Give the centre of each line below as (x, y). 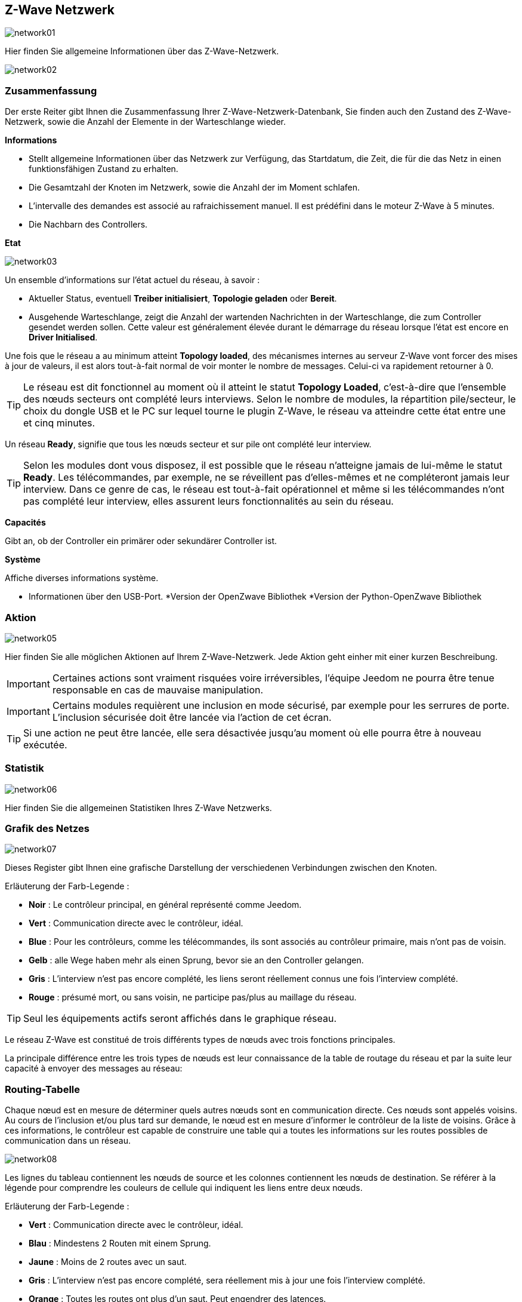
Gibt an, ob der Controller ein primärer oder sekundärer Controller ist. (141, 541)
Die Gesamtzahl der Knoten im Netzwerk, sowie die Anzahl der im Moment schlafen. (194, 188)
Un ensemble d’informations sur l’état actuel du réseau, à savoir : (132, 280)
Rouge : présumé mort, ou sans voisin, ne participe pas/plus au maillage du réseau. (193, 997)
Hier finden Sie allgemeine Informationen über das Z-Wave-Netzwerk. (142, 51)
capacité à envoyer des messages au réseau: (94, 1068)
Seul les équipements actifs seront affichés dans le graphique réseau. (180, 1019)
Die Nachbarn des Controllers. (88, 225)
